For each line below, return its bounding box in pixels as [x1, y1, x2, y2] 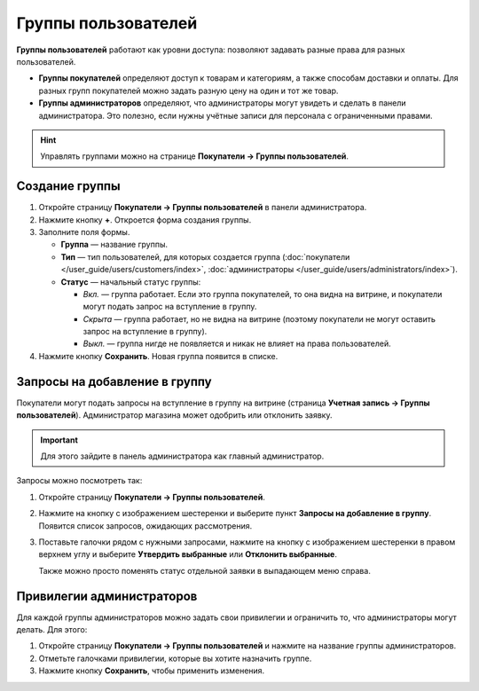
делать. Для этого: [16, 624, 88, 634]
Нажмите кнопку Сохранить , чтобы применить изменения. [38, 665, 265, 676]
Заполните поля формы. [38, 226, 130, 237]
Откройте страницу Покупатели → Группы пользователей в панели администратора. [38, 202, 367, 213]
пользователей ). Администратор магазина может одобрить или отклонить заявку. [16, 410, 333, 420]
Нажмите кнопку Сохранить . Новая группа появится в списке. [38, 350, 279, 361]
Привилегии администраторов [16, 588, 198, 603]
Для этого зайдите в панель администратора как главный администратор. [40, 451, 325, 461]
